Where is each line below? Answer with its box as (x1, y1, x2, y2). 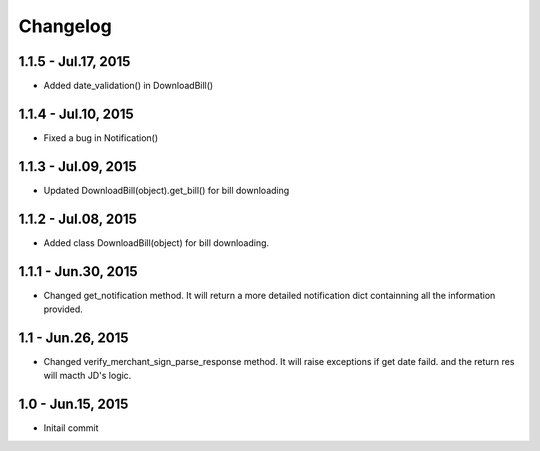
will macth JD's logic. (43, 370, 132, 382)
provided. (43, 303, 84, 315)
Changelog (18, 15, 112, 37)
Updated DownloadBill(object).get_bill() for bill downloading (43, 184, 290, 196)
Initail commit (43, 422, 99, 434)
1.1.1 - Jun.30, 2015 (18, 263, 139, 280)
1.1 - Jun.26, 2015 (18, 329, 129, 346)
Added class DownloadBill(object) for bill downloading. (43, 236, 270, 249)
